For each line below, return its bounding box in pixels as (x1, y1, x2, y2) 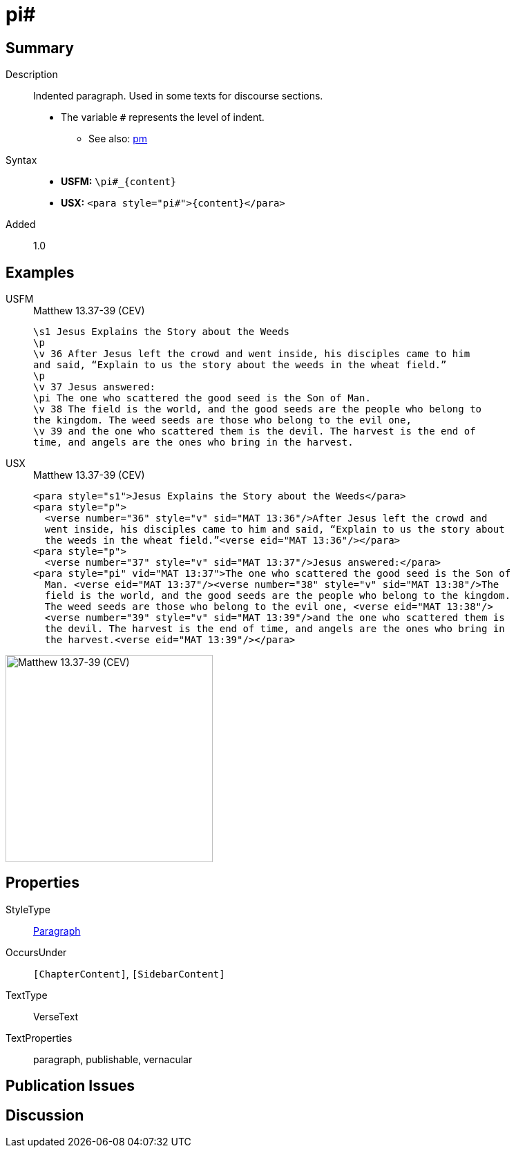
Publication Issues (6, 1077, 135, 1095)
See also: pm (88, 133, 148, 145)
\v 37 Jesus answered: (33, 381, 156, 393)
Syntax (6, 154, 37, 166)
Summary (6, 39, 74, 57)
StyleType (6, 903, 50, 915)
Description (6, 68, 58, 81)
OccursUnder (6, 946, 67, 958)
